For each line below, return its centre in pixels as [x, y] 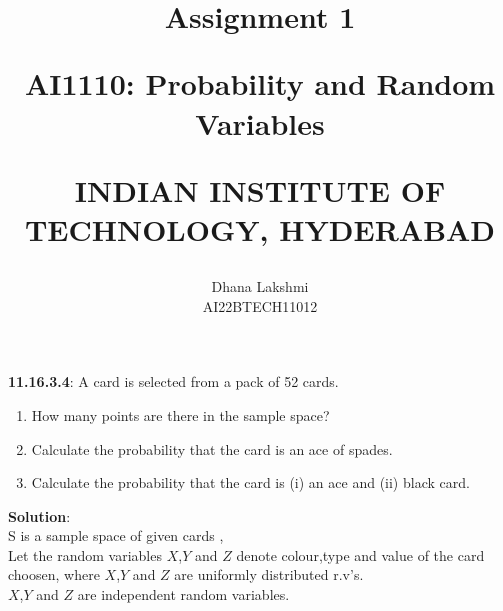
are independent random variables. [183, 594]
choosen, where [54, 574]
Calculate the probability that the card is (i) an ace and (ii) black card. [250, 482]
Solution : [39, 515]
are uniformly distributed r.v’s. [269, 574]
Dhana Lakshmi [260, 286]
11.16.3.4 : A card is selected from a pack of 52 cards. [173, 381]
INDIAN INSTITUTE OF [260, 189]
